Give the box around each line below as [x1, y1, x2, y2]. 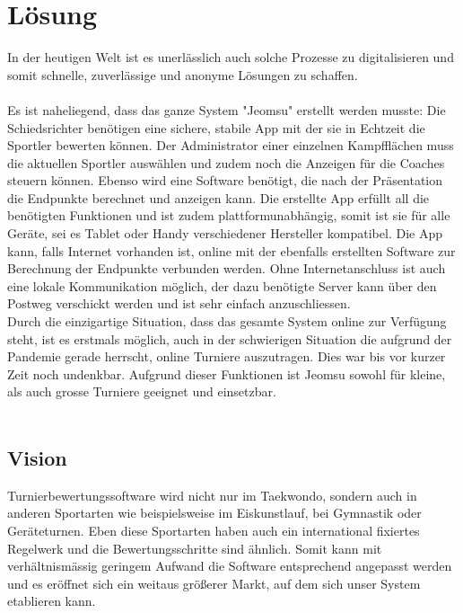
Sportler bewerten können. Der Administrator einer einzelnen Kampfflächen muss [7, 136, 454, 155]
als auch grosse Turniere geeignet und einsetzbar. [7, 382, 276, 401]
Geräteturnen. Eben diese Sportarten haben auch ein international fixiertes [7, 520, 420, 539]
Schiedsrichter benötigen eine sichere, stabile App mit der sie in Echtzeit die [7, 118, 425, 137]
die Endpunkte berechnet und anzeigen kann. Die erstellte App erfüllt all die [7, 188, 430, 207]
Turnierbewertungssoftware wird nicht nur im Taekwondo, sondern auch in [7, 485, 417, 504]
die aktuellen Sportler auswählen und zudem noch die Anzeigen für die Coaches [7, 153, 445, 172]
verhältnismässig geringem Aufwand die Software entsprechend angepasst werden [7, 556, 452, 575]
